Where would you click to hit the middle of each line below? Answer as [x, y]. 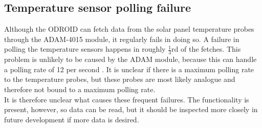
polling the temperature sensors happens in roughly [85, 49]
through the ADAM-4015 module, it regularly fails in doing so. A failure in [122, 39]
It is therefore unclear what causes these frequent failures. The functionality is [127, 99]
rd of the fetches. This [206, 49]
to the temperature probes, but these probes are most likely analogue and [120, 79]
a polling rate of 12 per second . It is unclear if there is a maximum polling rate [129, 69]
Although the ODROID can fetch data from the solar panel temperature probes [129, 29]
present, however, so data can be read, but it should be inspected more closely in [131, 109]
